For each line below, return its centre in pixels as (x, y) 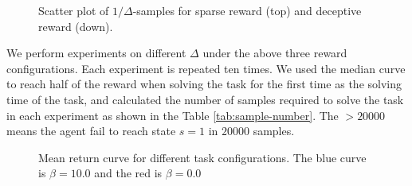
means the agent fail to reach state (91, 131)
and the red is (128, 173)
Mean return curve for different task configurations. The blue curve (202, 157)
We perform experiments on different (96, 53)
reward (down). (76, 26)
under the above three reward (275, 53)
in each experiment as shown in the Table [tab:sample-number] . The (173, 115)
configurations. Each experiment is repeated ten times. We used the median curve (206, 68)
